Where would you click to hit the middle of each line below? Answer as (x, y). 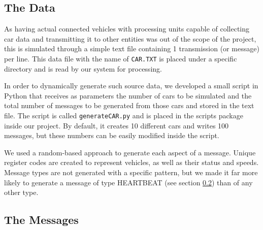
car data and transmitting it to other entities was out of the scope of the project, (130, 38)
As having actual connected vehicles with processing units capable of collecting (127, 29)
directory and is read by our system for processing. (83, 68)
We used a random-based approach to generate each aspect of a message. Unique (130, 152)
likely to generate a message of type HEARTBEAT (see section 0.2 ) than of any (128, 182)
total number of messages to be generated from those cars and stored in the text (129, 105)
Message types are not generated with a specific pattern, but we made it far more (131, 172)
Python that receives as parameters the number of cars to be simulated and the (128, 95)
